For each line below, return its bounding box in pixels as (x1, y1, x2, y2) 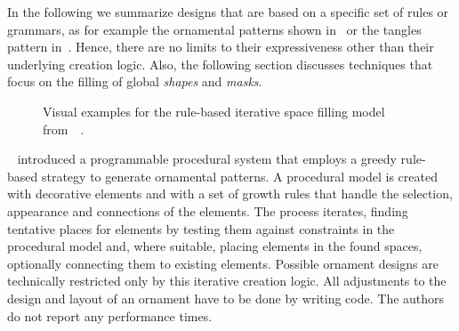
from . (43, 119, 85, 138)
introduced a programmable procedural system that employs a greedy (17, 149, 397, 168)
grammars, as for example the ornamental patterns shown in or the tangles (7, 20, 422, 38)
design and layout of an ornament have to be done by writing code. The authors (7, 288, 445, 307)
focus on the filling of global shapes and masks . (7, 72, 262, 91)
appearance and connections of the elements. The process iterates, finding (7, 201, 408, 220)
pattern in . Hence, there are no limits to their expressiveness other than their (7, 37, 434, 56)
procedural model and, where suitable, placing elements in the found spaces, (7, 237, 423, 255)
